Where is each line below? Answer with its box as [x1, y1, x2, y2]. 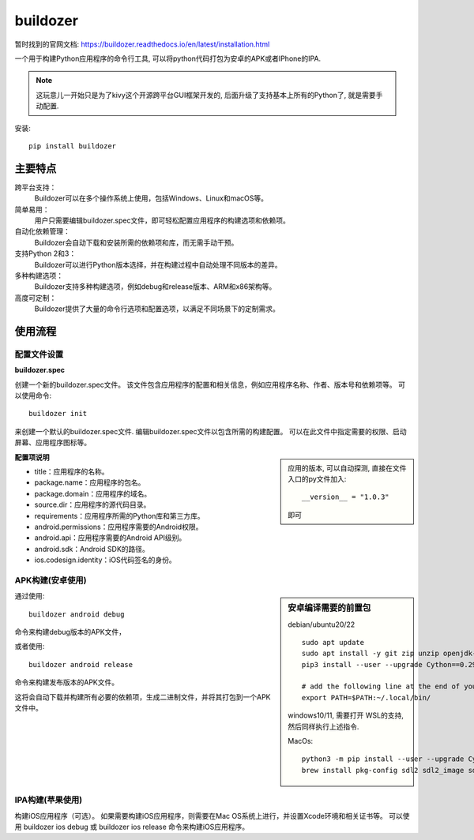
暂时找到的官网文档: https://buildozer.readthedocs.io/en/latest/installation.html [14, 39, 270, 49]
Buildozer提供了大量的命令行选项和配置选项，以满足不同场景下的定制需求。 [34, 304, 280, 313]
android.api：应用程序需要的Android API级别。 [34, 533, 186, 542]
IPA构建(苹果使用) [14, 794, 83, 805]
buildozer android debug [28, 609, 125, 619]
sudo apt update [301, 638, 365, 647]
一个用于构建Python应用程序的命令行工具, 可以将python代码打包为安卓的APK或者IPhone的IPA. [14, 54, 322, 63]
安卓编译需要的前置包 [288, 602, 371, 613]
